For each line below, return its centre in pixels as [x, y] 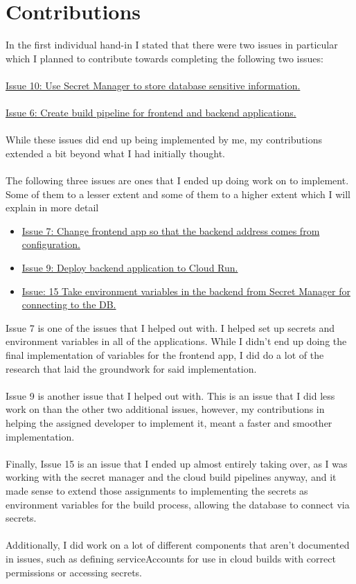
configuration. [51, 244]
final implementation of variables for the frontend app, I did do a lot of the [165, 355]
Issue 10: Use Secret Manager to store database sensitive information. [153, 85]
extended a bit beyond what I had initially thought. [116, 153]
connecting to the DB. [69, 304]
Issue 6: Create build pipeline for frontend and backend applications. [151, 113]
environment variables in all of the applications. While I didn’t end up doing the [176, 341]
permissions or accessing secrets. [74, 572]
